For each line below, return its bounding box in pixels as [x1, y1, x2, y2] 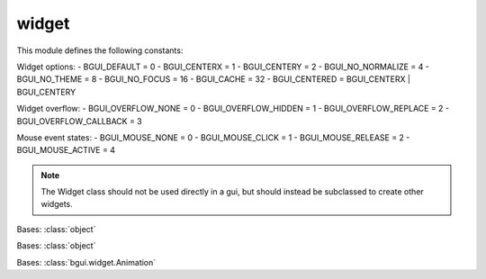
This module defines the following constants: [16, 45, 184, 56]
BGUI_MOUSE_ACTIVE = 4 [16, 145, 116, 156]
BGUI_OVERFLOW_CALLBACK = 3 [16, 115, 143, 126]
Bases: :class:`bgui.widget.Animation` [16, 256, 157, 267]
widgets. [40, 199, 74, 210]
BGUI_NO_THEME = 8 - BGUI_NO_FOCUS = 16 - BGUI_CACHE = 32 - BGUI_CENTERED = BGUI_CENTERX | [16, 74, 411, 85]
